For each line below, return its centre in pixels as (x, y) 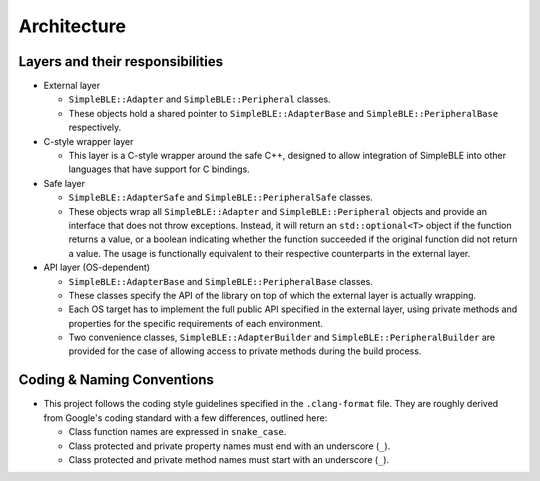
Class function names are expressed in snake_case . (177, 432)
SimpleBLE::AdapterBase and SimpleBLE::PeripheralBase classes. (221, 281)
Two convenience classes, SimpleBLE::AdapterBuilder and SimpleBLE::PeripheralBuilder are (281, 337)
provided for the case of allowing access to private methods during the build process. (245, 351)
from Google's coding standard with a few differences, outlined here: (185, 417)
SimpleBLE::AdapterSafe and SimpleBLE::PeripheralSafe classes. (221, 197)
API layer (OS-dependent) (96, 267)
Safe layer (64, 183)
